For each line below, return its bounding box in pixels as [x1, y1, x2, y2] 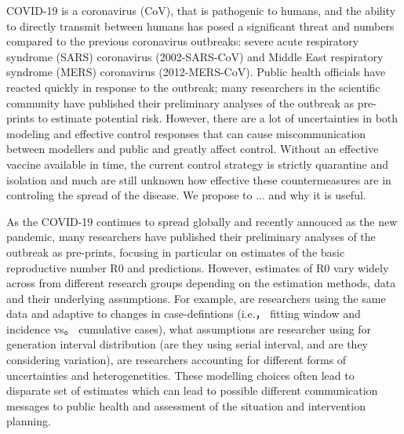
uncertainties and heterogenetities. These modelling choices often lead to [6, 367, 355, 383]
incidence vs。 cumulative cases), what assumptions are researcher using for [6, 320, 372, 337]
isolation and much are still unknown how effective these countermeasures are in [6, 171, 391, 188]
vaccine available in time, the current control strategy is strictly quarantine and [6, 155, 388, 172]
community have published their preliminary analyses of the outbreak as [6, 94, 355, 111]
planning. [6, 413, 51, 429]
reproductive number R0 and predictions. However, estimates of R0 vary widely [6, 259, 389, 275]
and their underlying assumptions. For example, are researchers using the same [6, 290, 386, 306]
